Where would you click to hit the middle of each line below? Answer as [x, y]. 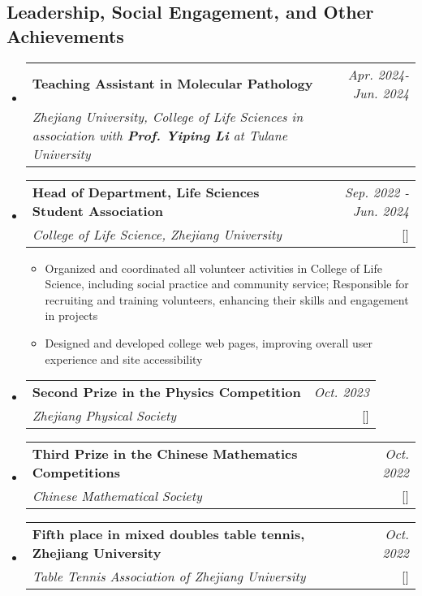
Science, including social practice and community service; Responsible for [227, 284]
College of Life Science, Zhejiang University [157, 234]
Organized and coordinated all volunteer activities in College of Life [213, 268]
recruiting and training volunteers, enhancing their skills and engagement [227, 299]
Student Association [98, 210]
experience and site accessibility [124, 358]
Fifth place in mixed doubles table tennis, [168, 534]
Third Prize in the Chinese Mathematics [165, 454]
